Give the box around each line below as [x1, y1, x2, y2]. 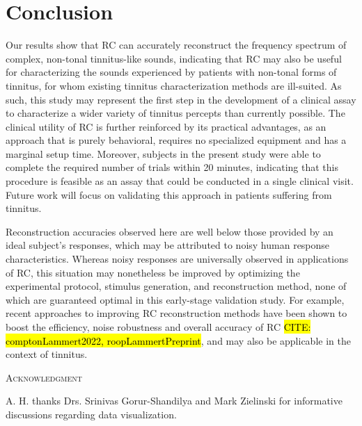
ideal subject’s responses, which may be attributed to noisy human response [6, 238, 330, 252]
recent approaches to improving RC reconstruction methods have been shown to [6, 306, 347, 320]
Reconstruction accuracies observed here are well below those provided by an [6, 224, 333, 238]
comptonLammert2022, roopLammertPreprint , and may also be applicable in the [6, 333, 351, 347]
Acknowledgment [6, 370, 83, 384]
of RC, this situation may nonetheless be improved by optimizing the [6, 265, 300, 279]
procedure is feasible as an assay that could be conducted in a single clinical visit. [6, 174, 354, 188]
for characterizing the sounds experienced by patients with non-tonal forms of [6, 65, 337, 79]
